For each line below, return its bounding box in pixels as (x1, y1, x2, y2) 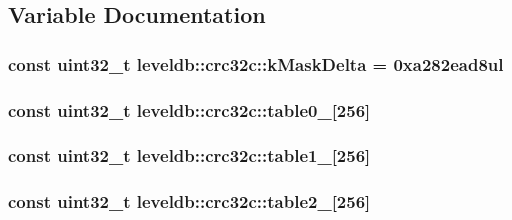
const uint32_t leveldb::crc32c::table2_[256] (8, 189, 371, 214)
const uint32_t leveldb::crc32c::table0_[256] (8, 97, 371, 122)
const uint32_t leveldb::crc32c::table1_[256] (8, 143, 371, 168)
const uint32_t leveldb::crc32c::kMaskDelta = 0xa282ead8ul (8, 51, 504, 76)
